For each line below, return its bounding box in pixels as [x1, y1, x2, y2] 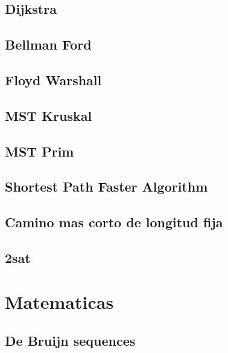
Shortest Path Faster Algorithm [5, 177, 208, 196]
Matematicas [5, 290, 114, 314]
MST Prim [5, 141, 74, 160]
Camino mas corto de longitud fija [5, 213, 223, 232]
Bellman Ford [5, 35, 92, 54]
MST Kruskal [5, 106, 92, 125]
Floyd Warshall [5, 70, 102, 89]
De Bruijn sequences [5, 331, 136, 350]
